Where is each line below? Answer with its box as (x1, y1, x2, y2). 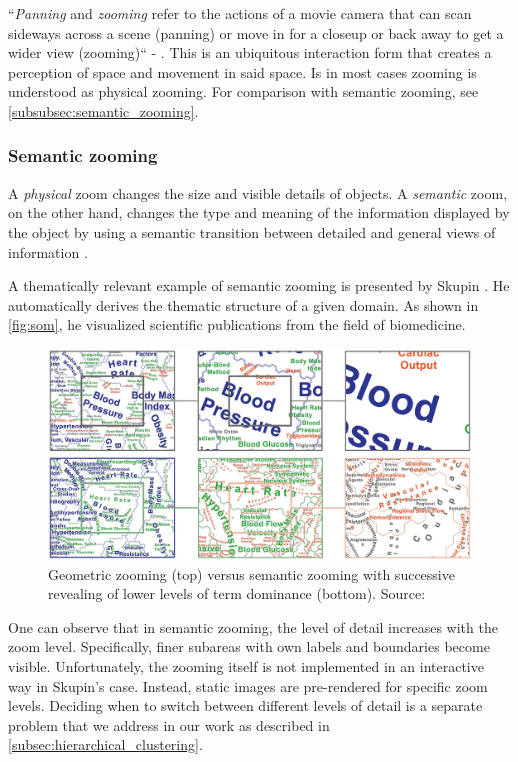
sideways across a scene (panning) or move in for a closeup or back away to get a (8, 22, 504, 43)
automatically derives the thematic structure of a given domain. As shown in (8, 294, 479, 315)
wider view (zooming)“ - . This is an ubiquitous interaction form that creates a (8, 42, 492, 63)
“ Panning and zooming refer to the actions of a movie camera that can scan (8, 3, 472, 23)
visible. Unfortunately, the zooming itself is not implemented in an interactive (8, 656, 484, 677)
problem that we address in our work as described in (8, 714, 330, 735)
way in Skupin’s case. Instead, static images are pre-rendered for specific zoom (8, 675, 488, 696)
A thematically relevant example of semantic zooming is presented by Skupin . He (8, 275, 510, 296)
